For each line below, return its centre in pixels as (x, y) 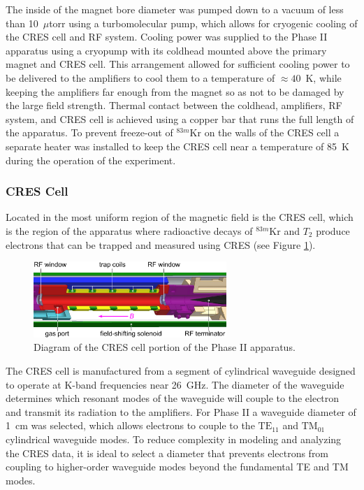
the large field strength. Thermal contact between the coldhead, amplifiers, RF (174, 105)
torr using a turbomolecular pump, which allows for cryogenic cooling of (203, 23)
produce (333, 230)
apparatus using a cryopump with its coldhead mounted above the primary (166, 50)
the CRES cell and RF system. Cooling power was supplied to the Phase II (167, 37)
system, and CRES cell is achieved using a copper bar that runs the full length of (180, 118)
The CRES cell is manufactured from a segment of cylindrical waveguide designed (181, 371)
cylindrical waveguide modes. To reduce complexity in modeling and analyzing (174, 439)
